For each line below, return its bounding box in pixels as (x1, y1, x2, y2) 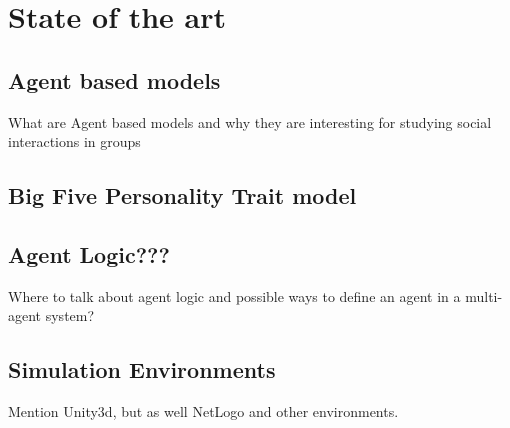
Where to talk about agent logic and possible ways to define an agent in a (8, 285, 461, 306)
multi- (465, 285, 503, 306)
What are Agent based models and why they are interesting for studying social (8, 111, 492, 132)
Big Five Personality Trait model (8, 180, 357, 211)
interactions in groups (8, 131, 141, 152)
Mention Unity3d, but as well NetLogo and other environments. (8, 401, 399, 422)
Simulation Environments (8, 354, 276, 385)
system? (45, 305, 95, 326)
